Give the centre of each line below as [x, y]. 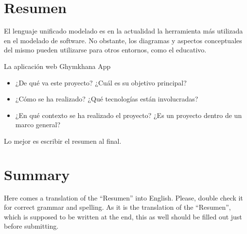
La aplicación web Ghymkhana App [57, 66]
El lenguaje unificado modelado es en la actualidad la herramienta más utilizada [123, 31]
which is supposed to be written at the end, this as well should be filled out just [123, 216]
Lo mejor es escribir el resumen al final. [63, 141]
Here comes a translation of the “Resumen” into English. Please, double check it [123, 197]
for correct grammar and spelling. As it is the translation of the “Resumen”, [117, 207]
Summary [37, 174]
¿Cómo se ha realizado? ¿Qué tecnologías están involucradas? [107, 99]
